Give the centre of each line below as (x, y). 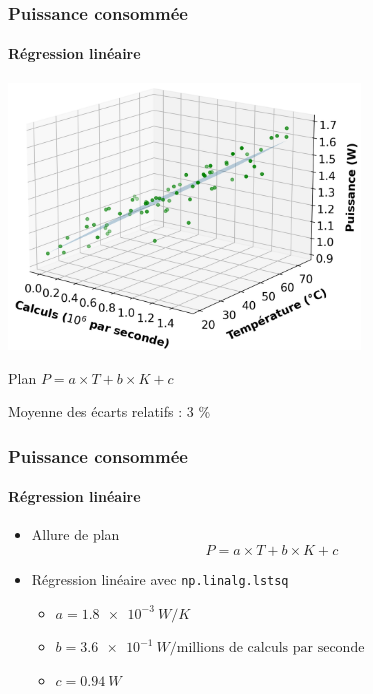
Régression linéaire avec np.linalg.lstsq (160, 579)
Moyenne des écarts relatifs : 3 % (109, 411)
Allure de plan (75, 534)
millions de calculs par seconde (270, 648)
